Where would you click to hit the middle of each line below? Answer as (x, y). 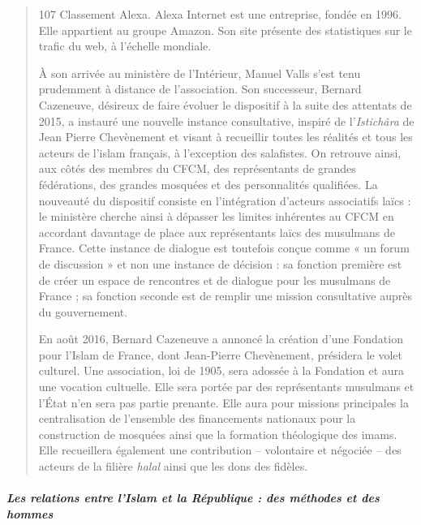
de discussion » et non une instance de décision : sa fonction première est (220, 263)
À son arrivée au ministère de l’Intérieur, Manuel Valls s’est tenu (200, 73)
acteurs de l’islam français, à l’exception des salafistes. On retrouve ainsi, (220, 152)
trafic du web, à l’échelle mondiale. (125, 46)
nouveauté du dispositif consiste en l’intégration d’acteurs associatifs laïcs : (225, 200)
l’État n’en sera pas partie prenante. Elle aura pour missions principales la (223, 402)
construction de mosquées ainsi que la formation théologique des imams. (218, 434)
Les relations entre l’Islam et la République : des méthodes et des (193, 498)
